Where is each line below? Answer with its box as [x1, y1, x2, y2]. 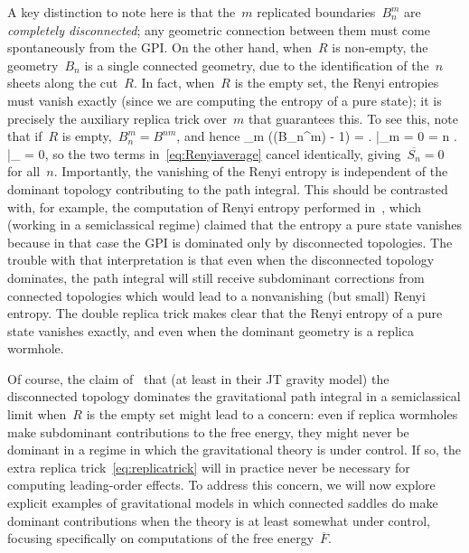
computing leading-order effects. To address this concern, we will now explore [7, 475, 436, 494]
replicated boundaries [257, 3, 376, 21]
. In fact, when [133, 73, 215, 92]
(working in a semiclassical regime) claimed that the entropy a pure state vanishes [7, 215, 463, 234]
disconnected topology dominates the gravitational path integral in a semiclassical [7, 387, 461, 406]
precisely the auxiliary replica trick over [7, 108, 227, 127]
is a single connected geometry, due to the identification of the [84, 55, 429, 74]
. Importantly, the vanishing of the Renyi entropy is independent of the [53, 162, 448, 181]
